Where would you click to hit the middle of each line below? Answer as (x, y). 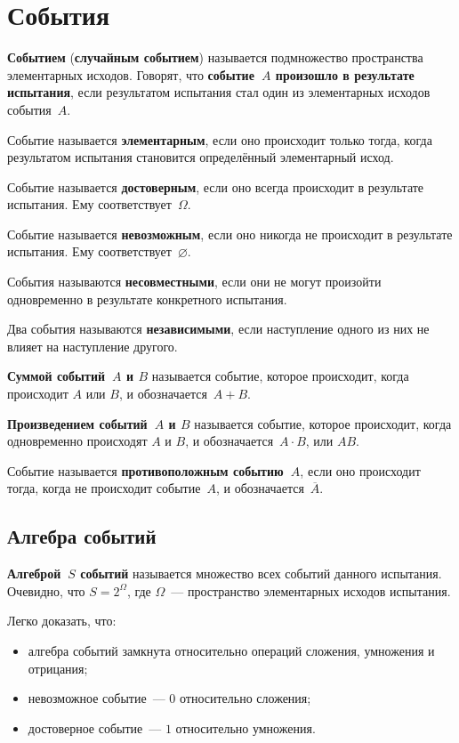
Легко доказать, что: (62, 621)
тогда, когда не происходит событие (104, 488)
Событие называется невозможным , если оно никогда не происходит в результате (230, 234)
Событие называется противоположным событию (145, 470)
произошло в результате (345, 74)
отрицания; (58, 668)
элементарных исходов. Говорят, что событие (131, 74)
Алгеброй (34, 573)
